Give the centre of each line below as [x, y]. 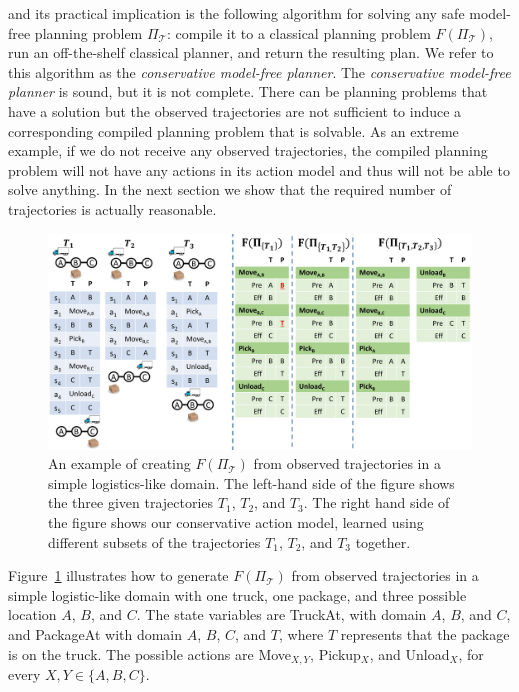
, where [301, 634]
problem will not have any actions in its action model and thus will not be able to [259, 169]
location [32, 614]
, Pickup [335, 653]
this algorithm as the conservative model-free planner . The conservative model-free [259, 71]
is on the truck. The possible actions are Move [150, 653]
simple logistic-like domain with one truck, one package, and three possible [237, 594]
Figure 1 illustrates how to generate [118, 575]
